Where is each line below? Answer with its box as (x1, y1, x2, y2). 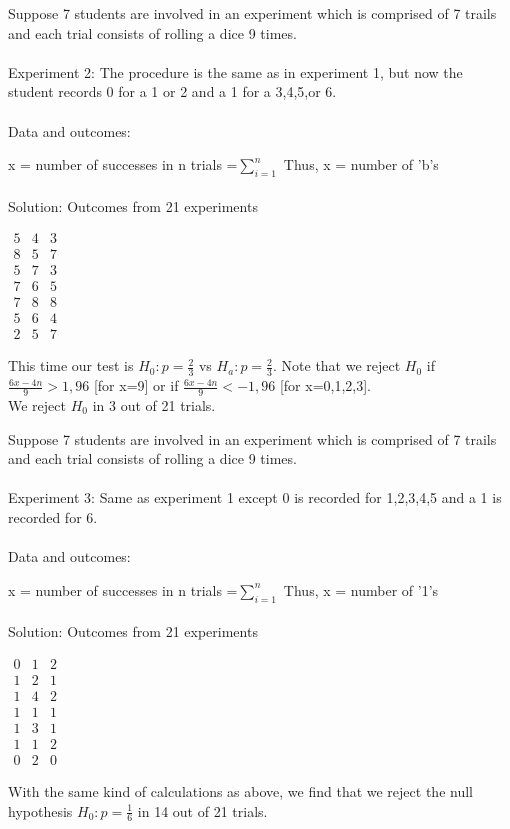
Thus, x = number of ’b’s (283, 154, 439, 175)
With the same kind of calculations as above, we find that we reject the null (8, 780, 473, 801)
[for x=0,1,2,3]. (279, 375, 371, 396)
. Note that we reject (273, 355, 401, 376)
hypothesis (8, 800, 73, 821)
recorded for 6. (8, 506, 98, 527)
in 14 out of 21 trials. (137, 800, 268, 821)
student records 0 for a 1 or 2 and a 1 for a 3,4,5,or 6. (8, 81, 337, 102)
